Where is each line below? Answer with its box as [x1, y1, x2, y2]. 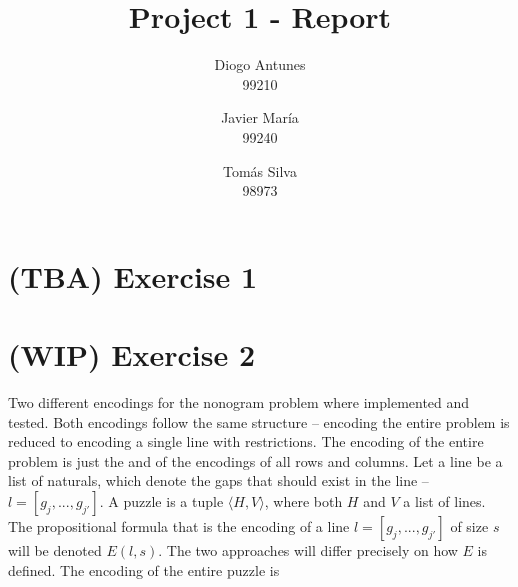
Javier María [221, 107, 299, 128]
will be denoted [8, 539, 102, 560]
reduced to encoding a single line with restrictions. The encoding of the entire [8, 431, 484, 452]
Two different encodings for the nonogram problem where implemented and [8, 392, 470, 412]
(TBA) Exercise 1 [8, 255, 258, 296]
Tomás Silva [223, 160, 297, 181]
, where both [264, 490, 343, 511]
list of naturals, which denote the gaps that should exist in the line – [8, 470, 429, 491]
